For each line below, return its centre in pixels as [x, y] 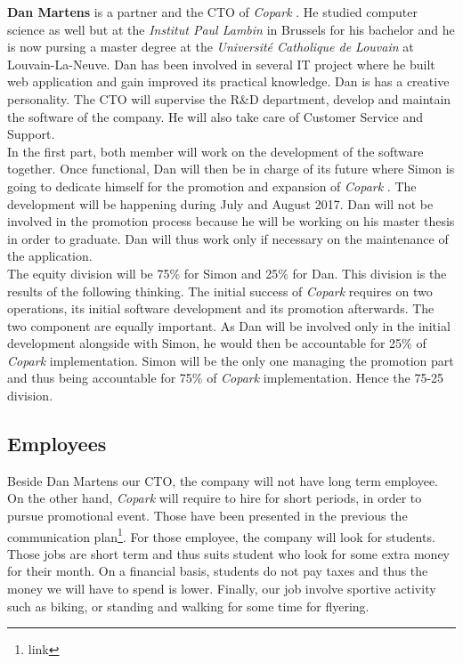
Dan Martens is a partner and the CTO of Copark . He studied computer [212, 12]
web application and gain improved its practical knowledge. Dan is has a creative [228, 81]
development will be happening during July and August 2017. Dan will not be [220, 203]
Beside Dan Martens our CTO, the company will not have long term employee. [223, 480]
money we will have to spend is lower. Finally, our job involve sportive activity [222, 589]
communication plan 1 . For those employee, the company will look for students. [221, 535]
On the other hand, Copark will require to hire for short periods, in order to [215, 498]
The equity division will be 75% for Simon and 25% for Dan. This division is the [227, 273]
